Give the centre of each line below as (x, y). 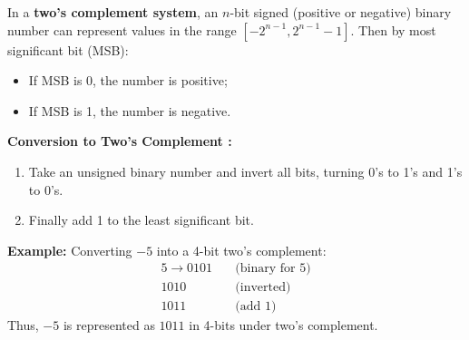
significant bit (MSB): (68, 49)
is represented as (109, 325)
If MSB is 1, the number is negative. (130, 110)
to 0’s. (46, 189)
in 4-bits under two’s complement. (283, 325)
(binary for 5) (273, 269)
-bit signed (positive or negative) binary (341, 12)
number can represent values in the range (122, 29)
